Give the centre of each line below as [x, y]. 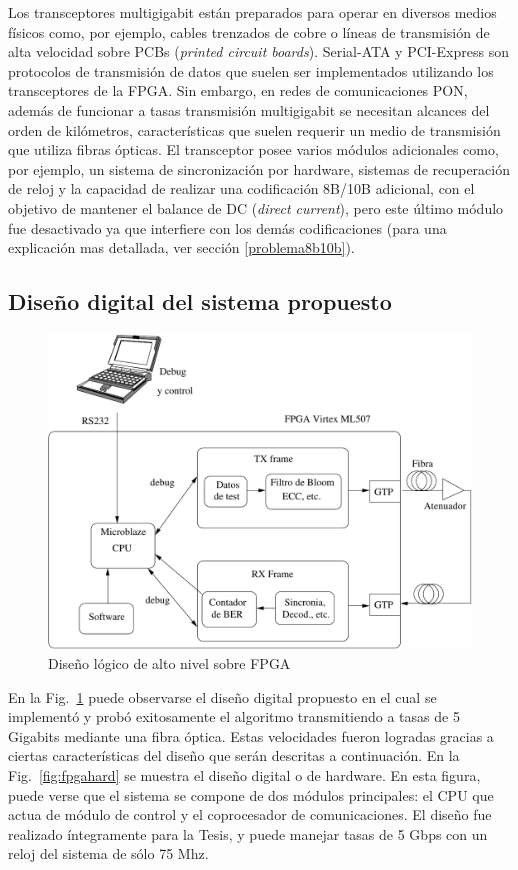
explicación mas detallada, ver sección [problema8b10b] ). [181, 247]
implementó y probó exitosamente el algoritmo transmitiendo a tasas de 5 [234, 716]
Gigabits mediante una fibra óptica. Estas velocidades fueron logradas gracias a [251, 735]
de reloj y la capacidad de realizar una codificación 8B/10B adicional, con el [241, 188]
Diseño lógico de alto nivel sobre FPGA [169, 663]
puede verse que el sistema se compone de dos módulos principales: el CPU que [251, 794]
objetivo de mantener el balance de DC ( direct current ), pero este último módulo [256, 207]
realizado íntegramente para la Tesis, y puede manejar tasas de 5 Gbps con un [248, 833]
